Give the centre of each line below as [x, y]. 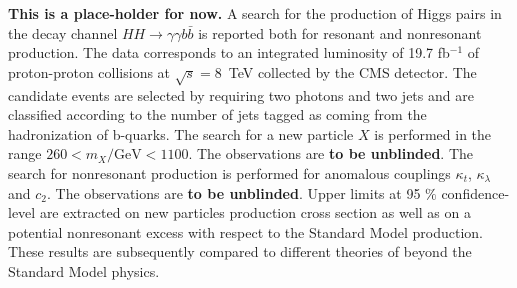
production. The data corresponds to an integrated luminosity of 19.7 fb [229, 52]
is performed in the [433, 133]
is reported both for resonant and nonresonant [340, 32]
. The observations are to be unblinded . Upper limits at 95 [233, 192]
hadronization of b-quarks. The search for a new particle [181, 133]
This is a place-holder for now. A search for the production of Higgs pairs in [255, 13]
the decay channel [63, 32]
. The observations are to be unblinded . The [331, 153]
